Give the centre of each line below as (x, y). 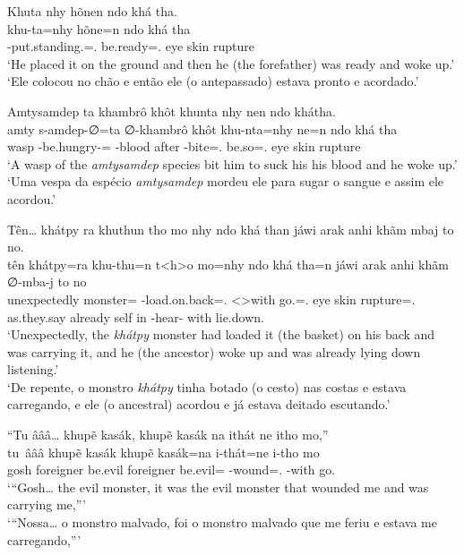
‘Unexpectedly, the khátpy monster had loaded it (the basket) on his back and (221, 334)
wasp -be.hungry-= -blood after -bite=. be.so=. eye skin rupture (184, 146)
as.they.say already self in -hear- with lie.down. (136, 316)
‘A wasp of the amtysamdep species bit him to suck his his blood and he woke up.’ (232, 163)
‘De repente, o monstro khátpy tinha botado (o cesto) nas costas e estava (207, 386)
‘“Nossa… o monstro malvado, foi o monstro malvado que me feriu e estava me (222, 522)
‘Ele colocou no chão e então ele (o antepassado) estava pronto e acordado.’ (213, 81)
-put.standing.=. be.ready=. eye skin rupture (131, 46)
